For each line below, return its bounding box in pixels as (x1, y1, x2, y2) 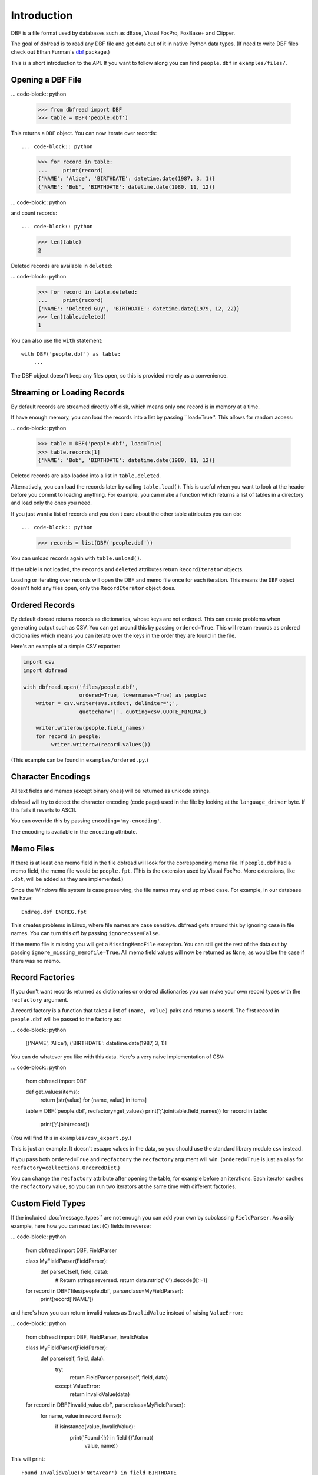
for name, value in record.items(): (40, 1412, 122, 1419)
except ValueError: (55, 1382, 100, 1389)
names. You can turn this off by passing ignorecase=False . (11, 930, 160, 937)
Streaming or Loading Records (11, 387, 125, 398)
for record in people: (35, 733, 101, 740)
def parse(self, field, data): (40, 1355, 105, 1362)
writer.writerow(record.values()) (51, 741, 151, 748)
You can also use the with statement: (11, 337, 103, 344)
